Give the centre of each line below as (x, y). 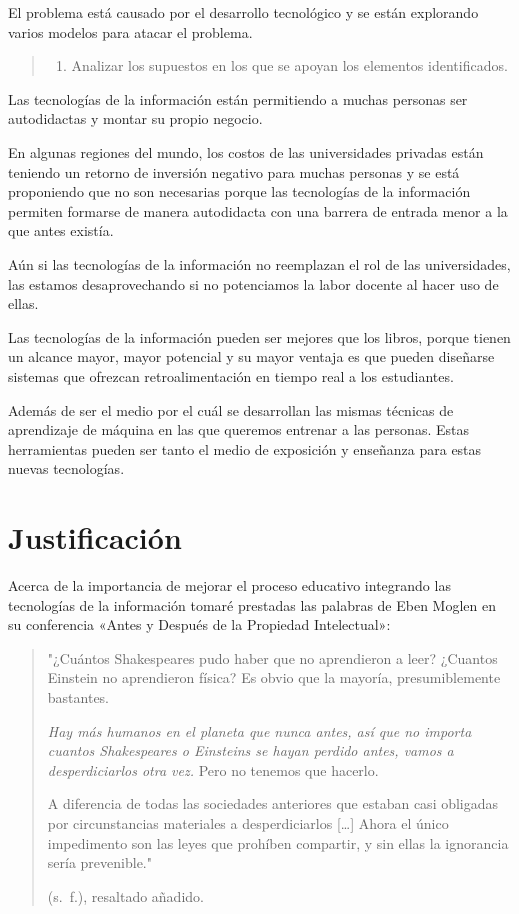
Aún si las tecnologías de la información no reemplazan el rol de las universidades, (259, 263)
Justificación (95, 537)
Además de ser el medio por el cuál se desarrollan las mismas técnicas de (231, 409)
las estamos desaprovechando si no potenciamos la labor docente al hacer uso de (253, 283)
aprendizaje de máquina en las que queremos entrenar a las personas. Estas (238, 429)
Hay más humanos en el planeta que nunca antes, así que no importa (259, 730)
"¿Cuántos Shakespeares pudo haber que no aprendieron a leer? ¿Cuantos (272, 657)
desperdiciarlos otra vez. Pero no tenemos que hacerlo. (213, 769)
